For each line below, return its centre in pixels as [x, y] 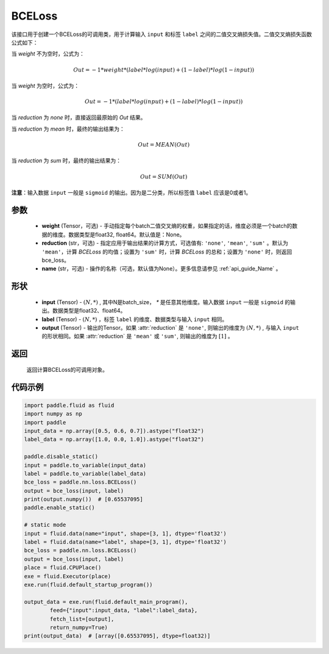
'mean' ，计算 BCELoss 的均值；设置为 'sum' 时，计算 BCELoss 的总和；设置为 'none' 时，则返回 [167, 252]
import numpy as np [53, 414]
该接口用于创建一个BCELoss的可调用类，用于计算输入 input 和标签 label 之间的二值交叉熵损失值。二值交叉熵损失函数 [161, 34]
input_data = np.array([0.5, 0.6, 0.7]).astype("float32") [114, 431]
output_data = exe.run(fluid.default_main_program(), [106, 602]
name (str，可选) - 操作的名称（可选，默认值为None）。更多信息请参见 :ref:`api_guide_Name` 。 [161, 269]
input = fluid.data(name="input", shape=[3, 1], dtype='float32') [125, 533]
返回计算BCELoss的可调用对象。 [67, 369]
